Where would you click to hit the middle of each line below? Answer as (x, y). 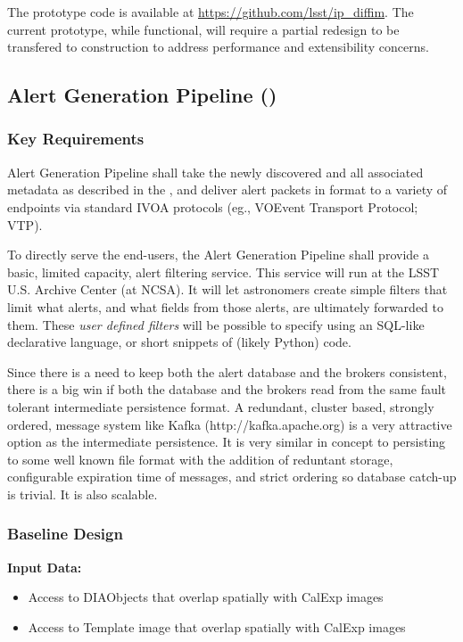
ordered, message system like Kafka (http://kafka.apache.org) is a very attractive (230, 424)
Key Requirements (76, 139)
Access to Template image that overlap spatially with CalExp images (217, 626)
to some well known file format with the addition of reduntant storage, (200, 459)
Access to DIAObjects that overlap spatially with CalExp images (206, 597)
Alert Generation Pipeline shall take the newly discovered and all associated (215, 172)
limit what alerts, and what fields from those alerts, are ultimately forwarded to (225, 306)
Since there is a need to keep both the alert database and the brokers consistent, (227, 371)
